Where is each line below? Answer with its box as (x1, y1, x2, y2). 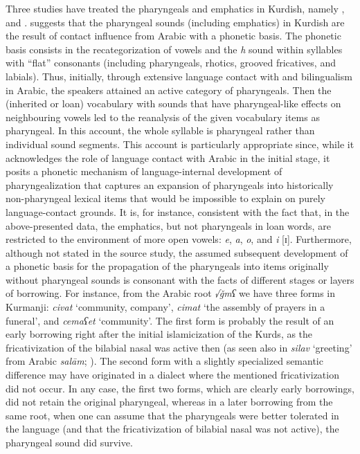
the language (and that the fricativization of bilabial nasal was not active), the (6, 421, 339, 436)
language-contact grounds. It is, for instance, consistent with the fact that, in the (6, 204, 350, 219)
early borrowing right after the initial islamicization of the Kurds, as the (6, 327, 313, 341)
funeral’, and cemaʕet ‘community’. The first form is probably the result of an (6, 313, 334, 327)
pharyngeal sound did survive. (6, 435, 133, 449)
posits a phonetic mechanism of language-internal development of (6, 164, 282, 179)
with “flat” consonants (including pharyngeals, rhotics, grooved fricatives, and (6, 55, 336, 70)
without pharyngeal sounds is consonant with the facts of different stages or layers (6, 272, 354, 287)
